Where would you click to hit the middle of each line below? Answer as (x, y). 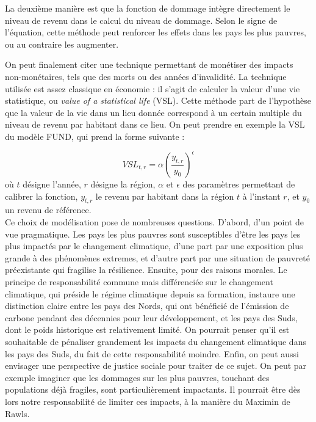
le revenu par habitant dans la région (165, 196)
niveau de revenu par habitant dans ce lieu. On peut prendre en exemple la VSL (155, 124)
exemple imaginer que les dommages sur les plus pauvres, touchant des (137, 377)
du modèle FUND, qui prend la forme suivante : (95, 136)
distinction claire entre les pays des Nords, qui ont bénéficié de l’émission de (147, 306)
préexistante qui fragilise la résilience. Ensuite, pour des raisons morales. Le (146, 270)
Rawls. (17, 413)
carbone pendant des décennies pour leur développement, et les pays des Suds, (151, 317)
